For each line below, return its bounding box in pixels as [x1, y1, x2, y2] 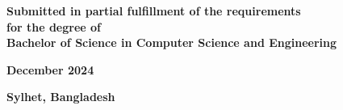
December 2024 [6, 61, 94, 78]
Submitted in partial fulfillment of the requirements [6, 2, 301, 19]
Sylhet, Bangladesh [6, 88, 115, 105]
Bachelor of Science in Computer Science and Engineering [6, 34, 337, 51]
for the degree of [6, 18, 101, 35]
